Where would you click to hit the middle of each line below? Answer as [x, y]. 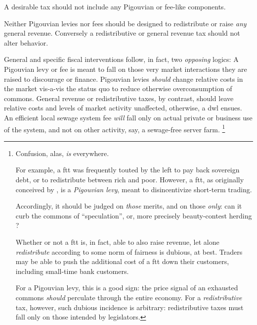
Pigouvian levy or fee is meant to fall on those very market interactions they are [126, 69]
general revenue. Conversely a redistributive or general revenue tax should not [122, 33]
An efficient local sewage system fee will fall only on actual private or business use [128, 117]
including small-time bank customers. [72, 271]
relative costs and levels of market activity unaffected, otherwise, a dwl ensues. [123, 108]
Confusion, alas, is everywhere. [62, 153]
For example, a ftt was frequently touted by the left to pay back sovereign [128, 170]
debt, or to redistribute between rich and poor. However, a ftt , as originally [130, 179]
